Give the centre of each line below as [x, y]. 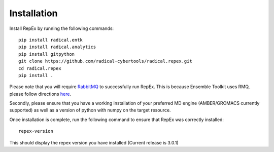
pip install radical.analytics [57, 47]
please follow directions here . [40, 94]
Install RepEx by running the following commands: [62, 28]
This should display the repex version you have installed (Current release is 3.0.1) [94, 142]
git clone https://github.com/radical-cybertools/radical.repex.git [105, 61]
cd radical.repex [40, 68]
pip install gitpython [47, 54]
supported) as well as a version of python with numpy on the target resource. [90, 110]
